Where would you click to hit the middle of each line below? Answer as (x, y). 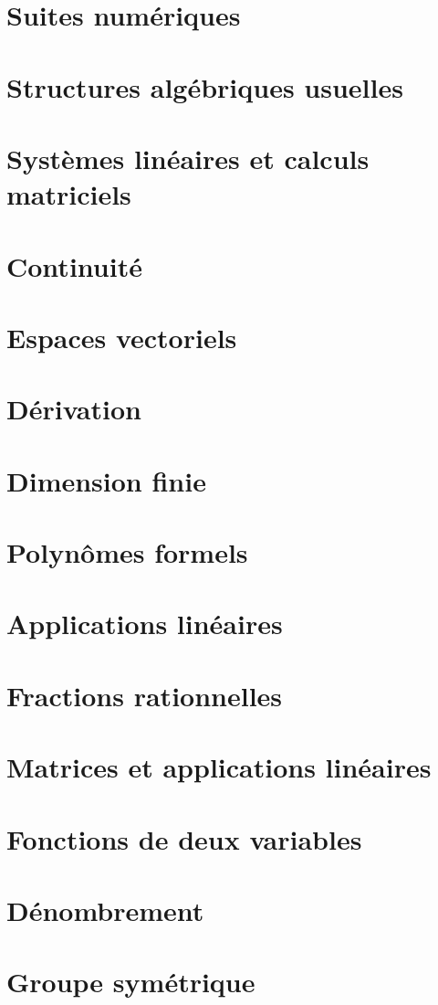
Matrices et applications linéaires (219, 767)
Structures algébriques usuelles (205, 86)
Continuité (74, 265)
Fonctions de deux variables (184, 838)
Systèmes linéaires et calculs (188, 158)
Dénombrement (105, 910)
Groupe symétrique (131, 982)
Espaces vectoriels (122, 337)
